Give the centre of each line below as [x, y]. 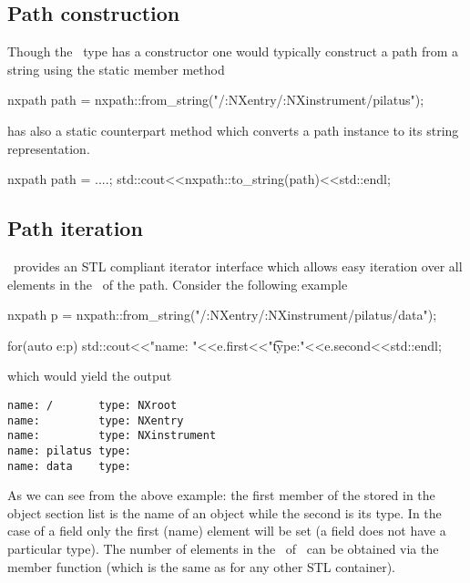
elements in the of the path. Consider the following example [178, 284]
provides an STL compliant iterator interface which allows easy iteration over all [238, 266]
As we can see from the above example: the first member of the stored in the [221, 495]
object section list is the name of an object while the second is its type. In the [225, 512]
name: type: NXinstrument [112, 436]
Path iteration [75, 228]
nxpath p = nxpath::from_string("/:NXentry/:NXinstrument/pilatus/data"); [222, 315]
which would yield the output [90, 376]
